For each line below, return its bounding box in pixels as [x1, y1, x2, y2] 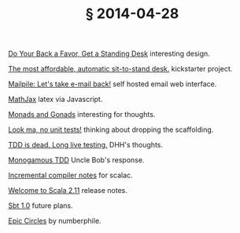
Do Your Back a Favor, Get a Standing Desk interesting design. [8, 49, 210, 59]
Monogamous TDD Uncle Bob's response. [8, 155, 145, 165]
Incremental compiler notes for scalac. [8, 170, 133, 180]
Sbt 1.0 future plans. [8, 201, 73, 210]
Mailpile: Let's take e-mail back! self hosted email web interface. [8, 79, 217, 89]
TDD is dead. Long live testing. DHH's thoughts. [8, 140, 164, 150]
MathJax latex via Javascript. [8, 95, 103, 104]
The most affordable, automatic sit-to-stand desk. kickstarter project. [8, 64, 233, 74]
